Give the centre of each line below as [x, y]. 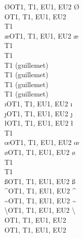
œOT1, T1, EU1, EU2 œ [42, 142]
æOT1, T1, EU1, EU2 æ [41, 35]
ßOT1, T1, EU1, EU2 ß [40, 181]
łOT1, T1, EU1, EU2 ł [39, 123]
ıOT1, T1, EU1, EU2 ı [39, 103]
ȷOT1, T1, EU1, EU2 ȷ [39, 113]
